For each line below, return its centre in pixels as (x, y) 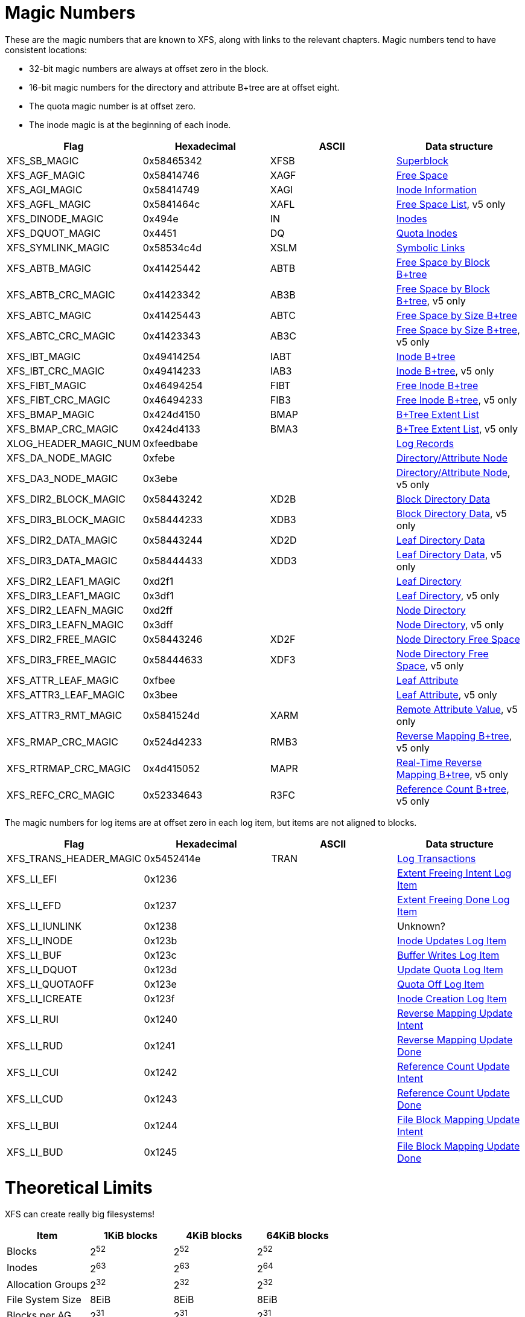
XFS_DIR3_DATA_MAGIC (62, 560)
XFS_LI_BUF (34, 955)
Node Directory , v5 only (450, 624)
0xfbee (159, 680)
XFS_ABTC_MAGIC (49, 315)
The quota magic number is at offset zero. (113, 106)
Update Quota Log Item (450, 969)
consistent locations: (46, 50)
